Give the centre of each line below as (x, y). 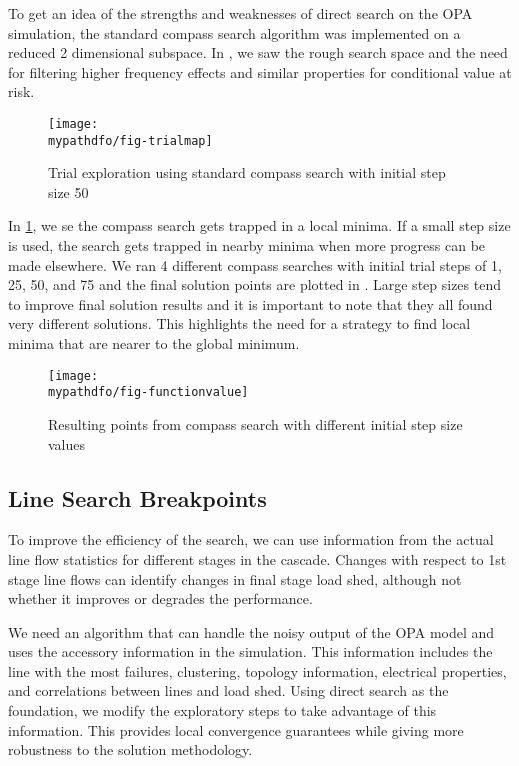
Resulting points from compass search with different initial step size (255, 423)
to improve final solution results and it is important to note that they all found (250, 303)
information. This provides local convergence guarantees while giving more (236, 729)
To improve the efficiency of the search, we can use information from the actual (251, 539)
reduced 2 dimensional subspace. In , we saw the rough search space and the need (258, 52)
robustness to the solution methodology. (130, 749)
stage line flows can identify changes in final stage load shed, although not (235, 578)
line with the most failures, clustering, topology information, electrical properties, (257, 670)
